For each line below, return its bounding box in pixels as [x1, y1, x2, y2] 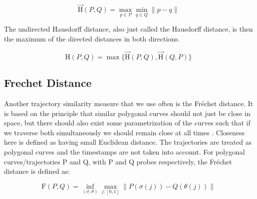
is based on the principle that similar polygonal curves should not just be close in [4, 108, 251, 118]
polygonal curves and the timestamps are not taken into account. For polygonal [4, 147, 245, 157]
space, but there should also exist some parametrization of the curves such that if [4, 118, 251, 128]
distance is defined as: [4, 166, 70, 176]
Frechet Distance [4, 75, 92, 90]
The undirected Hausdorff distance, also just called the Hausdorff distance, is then [4, 24, 253, 34]
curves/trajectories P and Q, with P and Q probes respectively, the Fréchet [4, 156, 232, 166]
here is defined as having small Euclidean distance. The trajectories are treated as [4, 137, 252, 147]
